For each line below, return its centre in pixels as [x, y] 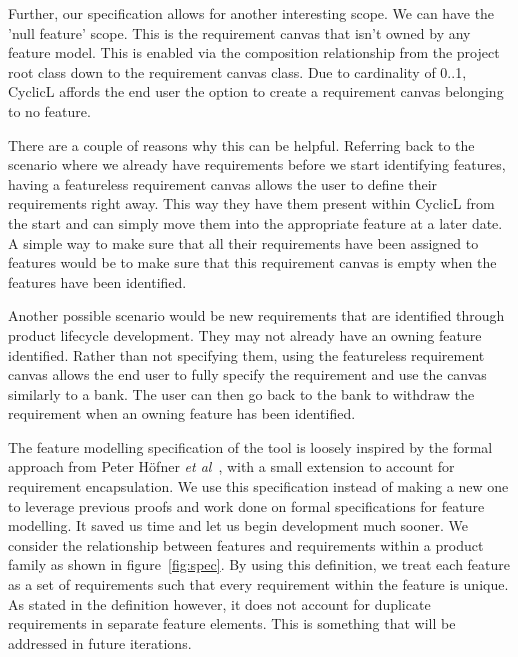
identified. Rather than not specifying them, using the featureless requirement [246, 354]
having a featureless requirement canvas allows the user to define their [223, 183]
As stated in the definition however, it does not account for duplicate [219, 603]
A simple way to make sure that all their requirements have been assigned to [243, 242]
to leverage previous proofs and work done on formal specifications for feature [246, 505]
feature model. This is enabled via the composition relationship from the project [254, 52]
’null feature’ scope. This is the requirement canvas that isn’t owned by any [239, 32]
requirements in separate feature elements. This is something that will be [232, 623]
